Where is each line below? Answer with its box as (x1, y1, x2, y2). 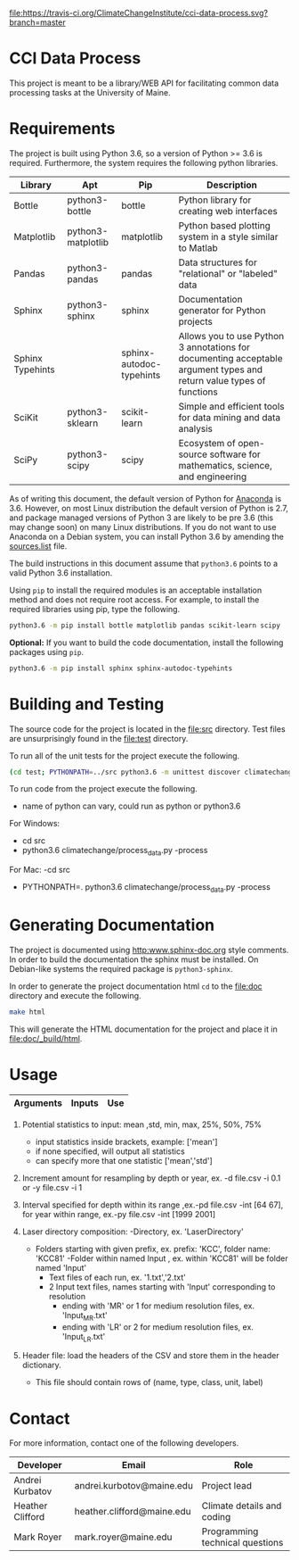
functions (178, 386, 218, 398)
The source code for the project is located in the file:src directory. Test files (9, 723, 287, 734)
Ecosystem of (178, 436, 236, 449)
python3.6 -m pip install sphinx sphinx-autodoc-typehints (9, 664, 233, 673)
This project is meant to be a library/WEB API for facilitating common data (9, 78, 279, 88)
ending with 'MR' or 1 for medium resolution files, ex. (61, 1300, 255, 1311)
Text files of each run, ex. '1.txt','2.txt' (48, 1272, 187, 1282)
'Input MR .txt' (61, 1309, 109, 1323)
